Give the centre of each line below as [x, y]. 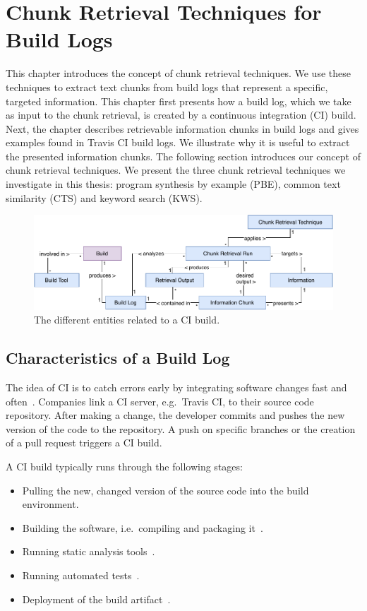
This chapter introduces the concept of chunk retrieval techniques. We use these [178, 73]
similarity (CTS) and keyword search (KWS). [104, 197]
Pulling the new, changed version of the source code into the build [166, 490]
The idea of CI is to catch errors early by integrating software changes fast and [176, 387]
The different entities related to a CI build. [127, 320]
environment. [50, 504]
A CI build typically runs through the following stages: [124, 467]
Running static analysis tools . [89, 551]
